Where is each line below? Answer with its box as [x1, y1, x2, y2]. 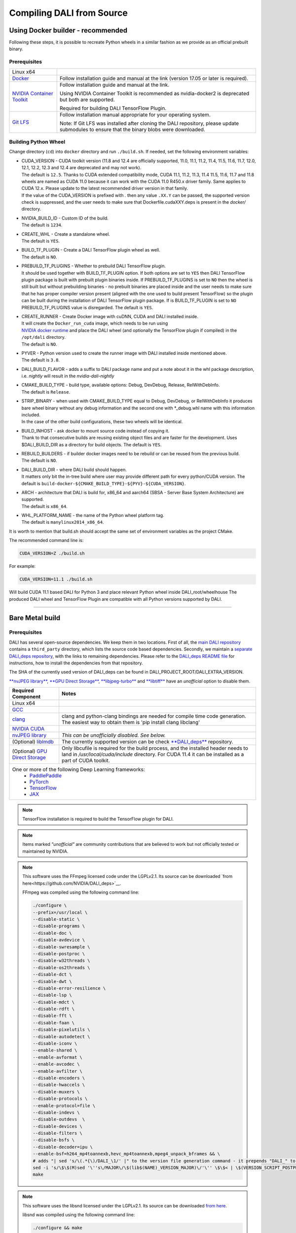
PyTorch [29, 778, 49, 785]
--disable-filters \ [33, 1130, 82, 1136]
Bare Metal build [9, 614, 61, 622]
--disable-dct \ [33, 972, 73, 978]
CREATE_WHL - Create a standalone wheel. [21, 231, 111, 237]
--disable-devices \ [33, 1124, 82, 1129]
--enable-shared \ [33, 1048, 77, 1053]
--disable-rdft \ [33, 1006, 75, 1012]
